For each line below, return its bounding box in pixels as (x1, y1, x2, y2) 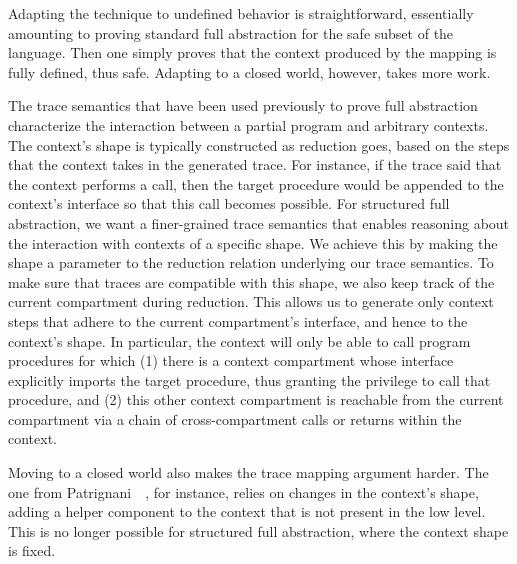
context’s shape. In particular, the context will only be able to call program (8, 330, 471, 351)
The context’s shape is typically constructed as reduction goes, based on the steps (8, 134, 510, 155)
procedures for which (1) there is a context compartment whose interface (8, 350, 454, 371)
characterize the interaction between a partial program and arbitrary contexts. (8, 114, 489, 135)
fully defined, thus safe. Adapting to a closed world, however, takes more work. (8, 61, 491, 82)
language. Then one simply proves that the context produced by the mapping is (8, 42, 497, 63)
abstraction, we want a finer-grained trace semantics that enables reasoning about (8, 212, 510, 233)
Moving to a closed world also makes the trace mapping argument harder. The (8, 462, 489, 483)
